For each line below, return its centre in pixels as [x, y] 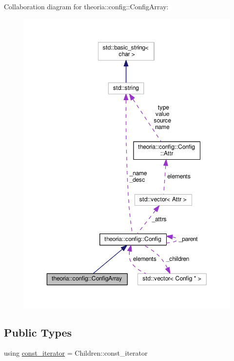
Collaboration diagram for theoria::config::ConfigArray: [86, 6]
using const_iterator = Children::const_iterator [76, 352]
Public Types [38, 332]
